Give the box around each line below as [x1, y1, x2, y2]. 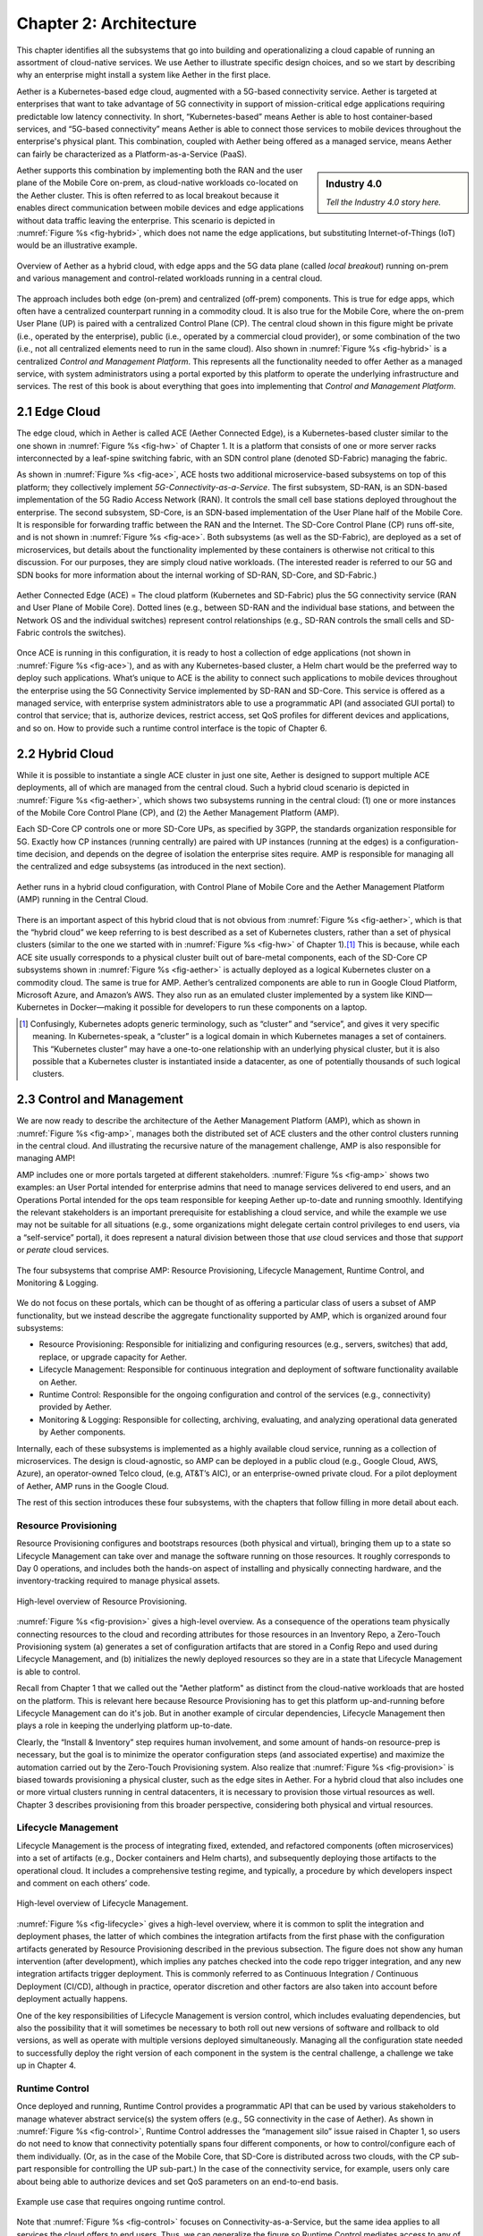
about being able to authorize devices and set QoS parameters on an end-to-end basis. [16, 2176, 339, 2187]
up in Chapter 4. [16, 2060, 76, 2071]
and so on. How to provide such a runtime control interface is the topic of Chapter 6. [16, 723, 327, 733]
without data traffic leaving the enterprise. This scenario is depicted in [16, 215, 275, 225]
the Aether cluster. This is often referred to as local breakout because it [16, 190, 279, 200]
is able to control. [16, 1666, 80, 1677]
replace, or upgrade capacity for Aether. [38, 1351, 188, 1362]
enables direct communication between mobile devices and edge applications [16, 202, 304, 214]
